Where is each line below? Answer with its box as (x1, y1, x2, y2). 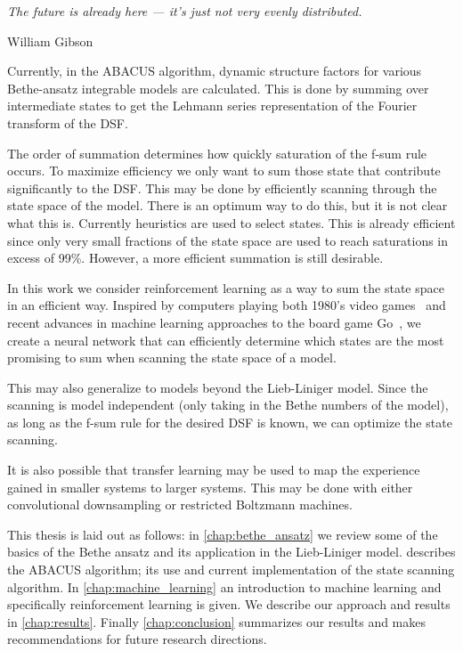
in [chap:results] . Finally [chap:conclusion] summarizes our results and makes (7, 612, 426, 631)
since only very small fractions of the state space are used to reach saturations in (7, 231, 449, 249)
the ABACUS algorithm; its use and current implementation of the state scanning (7, 560, 455, 579)
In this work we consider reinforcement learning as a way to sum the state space (7, 278, 444, 297)
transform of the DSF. (7, 113, 128, 132)
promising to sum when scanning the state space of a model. (7, 348, 337, 367)
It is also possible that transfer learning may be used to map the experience (7, 460, 420, 479)
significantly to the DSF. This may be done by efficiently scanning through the (7, 178, 437, 197)
